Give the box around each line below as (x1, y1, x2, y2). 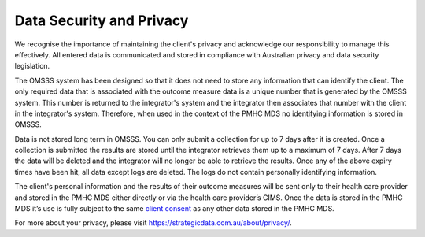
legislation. (14, 61, 50, 71)
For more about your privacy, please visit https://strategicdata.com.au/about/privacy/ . (14, 218, 293, 228)
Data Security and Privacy (14, 12, 189, 29)
